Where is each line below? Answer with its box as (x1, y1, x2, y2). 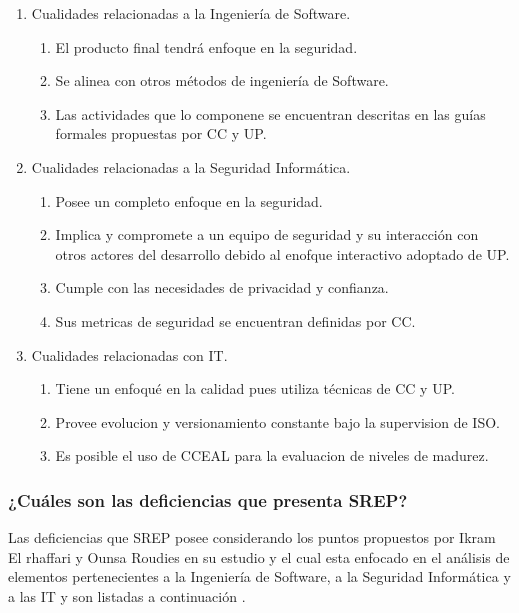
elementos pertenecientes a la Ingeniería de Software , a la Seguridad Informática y (8, 566, 511, 587)
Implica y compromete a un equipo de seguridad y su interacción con (55, 224, 479, 245)
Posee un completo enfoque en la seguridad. (55, 190, 323, 211)
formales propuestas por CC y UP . (55, 123, 267, 144)
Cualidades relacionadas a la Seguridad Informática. (31, 156, 351, 177)
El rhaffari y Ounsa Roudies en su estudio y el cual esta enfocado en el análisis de (8, 546, 510, 567)
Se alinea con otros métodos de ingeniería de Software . (55, 70, 389, 91)
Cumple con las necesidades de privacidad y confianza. (55, 277, 389, 298)
